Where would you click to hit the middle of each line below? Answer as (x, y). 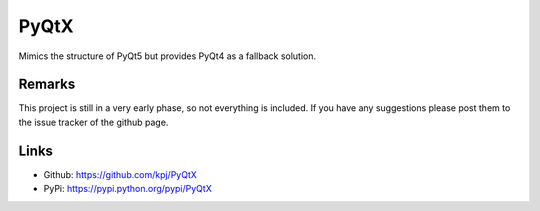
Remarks (47, 84)
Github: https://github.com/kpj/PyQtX (120, 174)
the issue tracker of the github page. (93, 122)
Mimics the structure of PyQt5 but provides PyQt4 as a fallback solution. (167, 56)
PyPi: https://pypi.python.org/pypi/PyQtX (127, 189)
